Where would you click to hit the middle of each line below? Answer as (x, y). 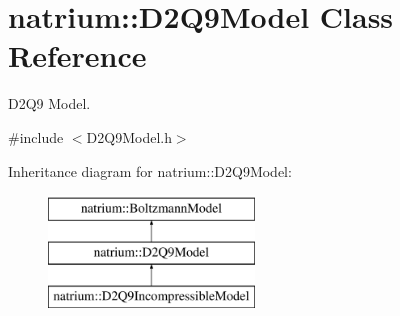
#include (36, 136)
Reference (77, 55)
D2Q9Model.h (129, 136)
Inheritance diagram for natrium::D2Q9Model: (150, 170)
